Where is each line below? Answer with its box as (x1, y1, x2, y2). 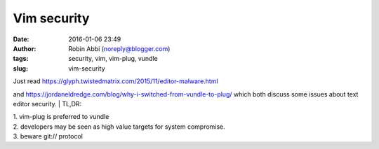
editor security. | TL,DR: (13, 99, 82, 108)
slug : (13, 64, 28, 73)
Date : (13, 35, 29, 43)
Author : (13, 44, 36, 52)
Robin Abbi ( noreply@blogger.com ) (68, 44, 171, 52)
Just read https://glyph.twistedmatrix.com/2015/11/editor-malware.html (13, 77, 218, 85)
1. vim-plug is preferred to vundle (13, 113, 109, 121)
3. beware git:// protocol (13, 132, 84, 141)
